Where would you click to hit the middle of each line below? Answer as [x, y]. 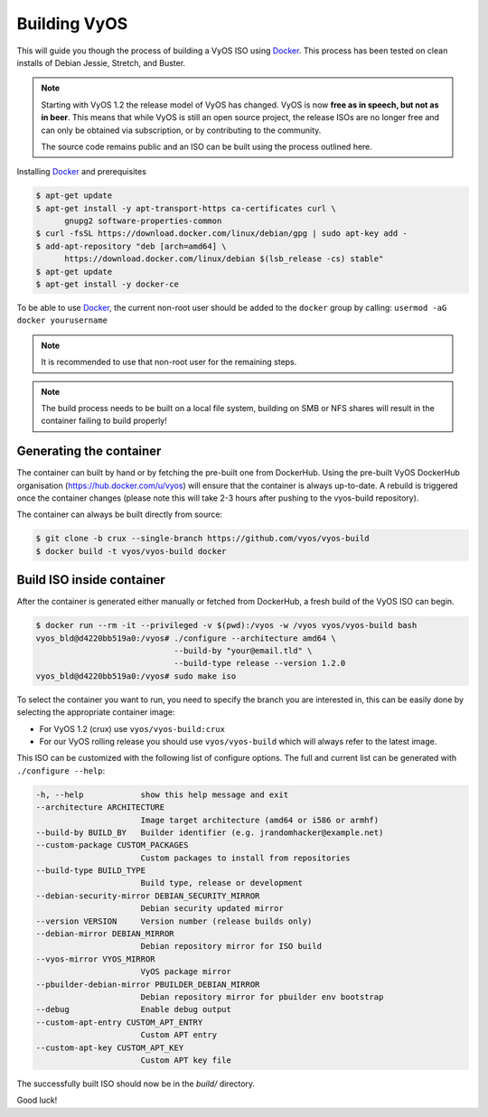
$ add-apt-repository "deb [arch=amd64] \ [131, 246]
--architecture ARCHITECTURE [100, 807]
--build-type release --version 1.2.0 [260, 663]
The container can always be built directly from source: [120, 514]
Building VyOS [72, 23]
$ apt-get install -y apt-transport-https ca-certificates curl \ [186, 208]
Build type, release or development [221, 883]
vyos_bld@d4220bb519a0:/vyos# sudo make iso [136, 676]
